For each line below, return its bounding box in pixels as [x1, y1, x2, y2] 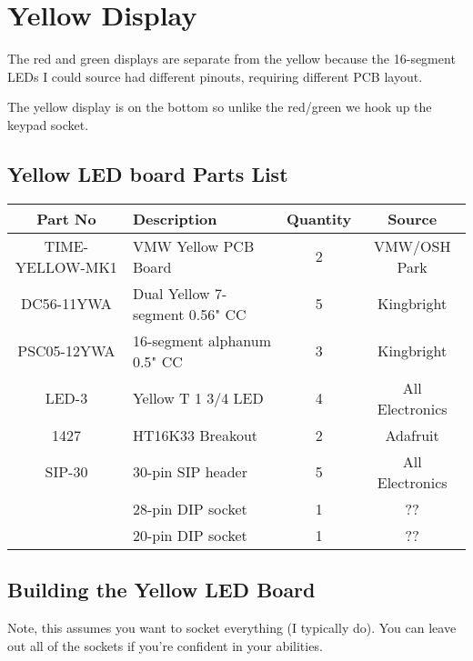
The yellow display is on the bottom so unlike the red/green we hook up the [7, 97, 432, 116]
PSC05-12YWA [17, 340, 116, 362]
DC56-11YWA [21, 293, 112, 315]
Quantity [287, 207, 352, 229]
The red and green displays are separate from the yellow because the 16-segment [7, 49, 456, 68]
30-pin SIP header [132, 461, 247, 483]
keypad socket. [7, 115, 89, 134]
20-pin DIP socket [132, 524, 247, 546]
